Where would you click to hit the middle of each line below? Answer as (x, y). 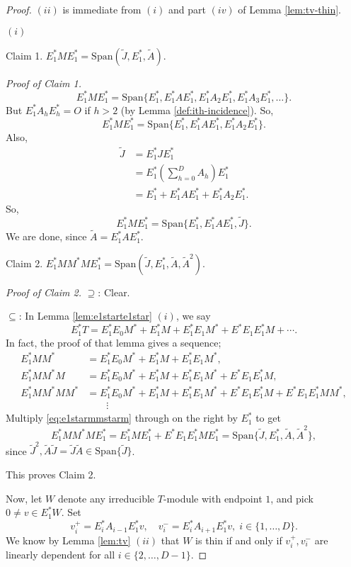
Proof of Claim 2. (44, 292)
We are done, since (46, 236)
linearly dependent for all (61, 555)
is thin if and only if (239, 540)
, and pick (292, 498)
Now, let (24, 498)
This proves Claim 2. (51, 475)
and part (187, 9)
